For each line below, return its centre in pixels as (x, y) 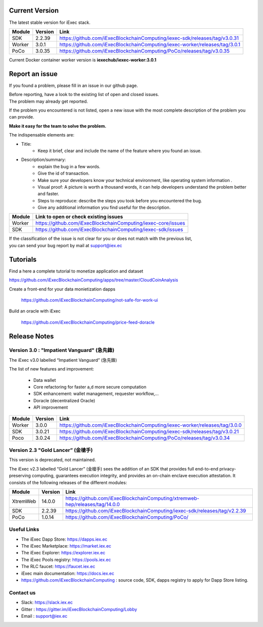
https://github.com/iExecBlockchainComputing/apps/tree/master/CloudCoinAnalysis (94, 280)
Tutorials (23, 259)
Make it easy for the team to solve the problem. (58, 126)
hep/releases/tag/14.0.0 (93, 504)
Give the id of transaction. (64, 174)
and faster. (48, 194)
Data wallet (45, 380)
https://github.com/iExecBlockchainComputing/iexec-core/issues (110, 223)
